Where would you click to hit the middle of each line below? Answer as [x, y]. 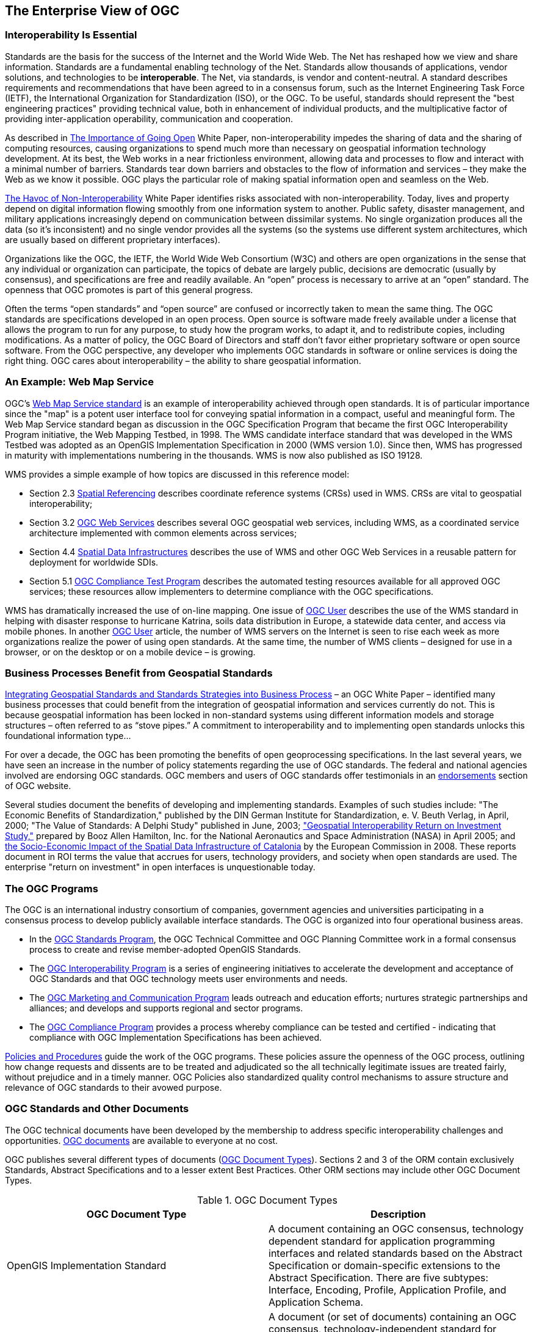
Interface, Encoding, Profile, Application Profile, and [388, 1290]
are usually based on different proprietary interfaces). [113, 239]
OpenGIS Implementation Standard [87, 1265]
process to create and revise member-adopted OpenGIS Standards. [165, 950]
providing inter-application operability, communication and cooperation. [149, 118]
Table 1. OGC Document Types [267, 1200]
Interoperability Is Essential [71, 35]
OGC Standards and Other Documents [97, 1109]
